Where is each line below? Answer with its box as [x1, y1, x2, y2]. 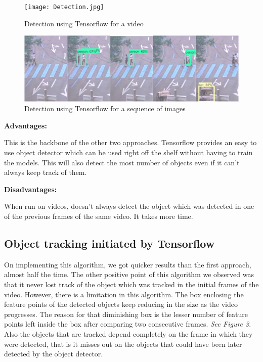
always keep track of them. [4, 167, 87, 177]
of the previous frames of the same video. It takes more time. [4, 211, 193, 221]
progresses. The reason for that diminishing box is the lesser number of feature [4, 308, 248, 319]
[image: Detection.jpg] [24, 4, 104, 11]
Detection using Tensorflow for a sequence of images [24, 103, 186, 114]
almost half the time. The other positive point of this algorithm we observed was [4, 269, 254, 280]
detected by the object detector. [4, 348, 103, 359]
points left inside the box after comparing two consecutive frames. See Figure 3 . [4, 319, 251, 329]
